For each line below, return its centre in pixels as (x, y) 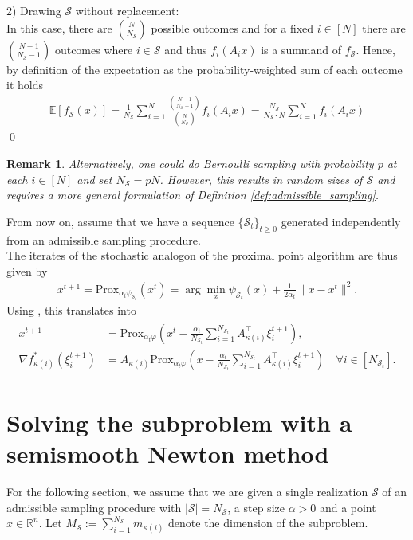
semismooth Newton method (168, 454)
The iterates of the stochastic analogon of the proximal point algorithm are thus (202, 255)
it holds (25, 85)
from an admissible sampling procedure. (104, 239)
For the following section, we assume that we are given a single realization (187, 492)
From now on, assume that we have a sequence (120, 221)
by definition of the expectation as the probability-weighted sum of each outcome (205, 69)
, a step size (256, 507)
